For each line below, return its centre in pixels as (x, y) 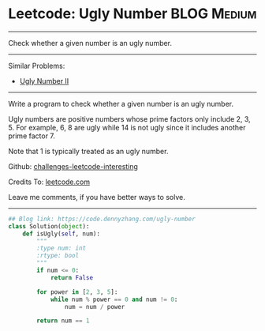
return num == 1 (63, 321)
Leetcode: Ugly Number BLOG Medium (132, 14)
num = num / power (95, 307)
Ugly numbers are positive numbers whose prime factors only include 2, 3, (129, 118)
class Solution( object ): (49, 226)
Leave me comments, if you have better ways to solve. (97, 197)
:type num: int (62, 248)
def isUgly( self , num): (62, 234)
